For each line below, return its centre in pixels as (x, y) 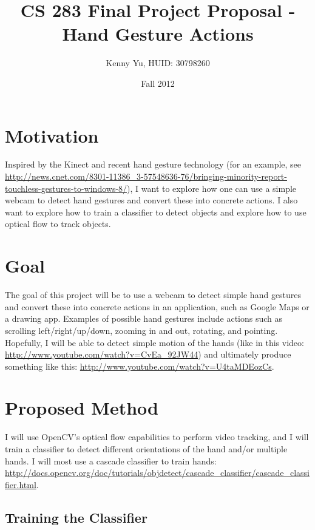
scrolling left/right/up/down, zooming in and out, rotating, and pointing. (141, 330)
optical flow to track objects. (58, 224)
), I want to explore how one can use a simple (212, 188)
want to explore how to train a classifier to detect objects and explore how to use (156, 212)
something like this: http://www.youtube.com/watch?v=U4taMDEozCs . (140, 366)
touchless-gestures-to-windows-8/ (66, 188)
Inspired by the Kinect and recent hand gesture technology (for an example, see (153, 164)
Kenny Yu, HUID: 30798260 (158, 63)
